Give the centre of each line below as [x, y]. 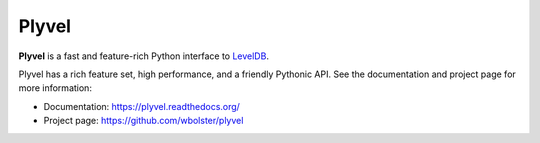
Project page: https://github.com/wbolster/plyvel [143, 121]
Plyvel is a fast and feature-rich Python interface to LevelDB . [144, 56]
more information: [55, 88]
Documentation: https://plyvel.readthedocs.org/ [141, 106]
